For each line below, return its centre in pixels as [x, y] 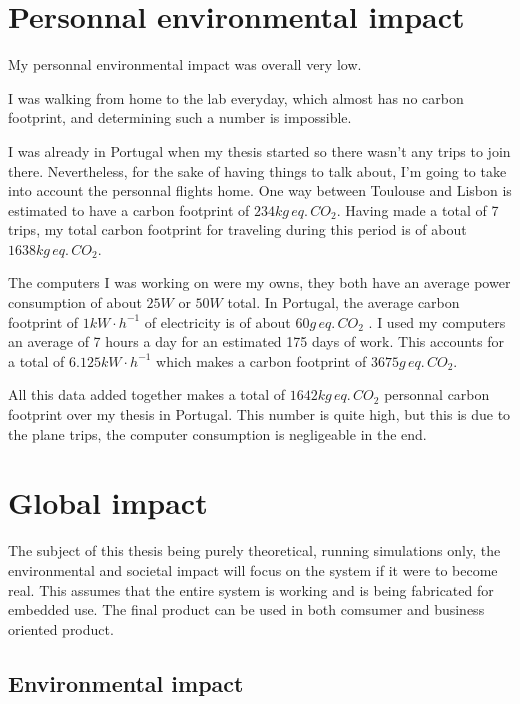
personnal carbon [437, 394]
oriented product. [61, 628]
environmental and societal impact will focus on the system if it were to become [253, 569]
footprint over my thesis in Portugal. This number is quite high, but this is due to [259, 414]
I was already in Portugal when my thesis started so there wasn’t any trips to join [259, 150]
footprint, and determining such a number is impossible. [180, 117]
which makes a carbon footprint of [261, 360]
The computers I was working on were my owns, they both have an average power [259, 282]
